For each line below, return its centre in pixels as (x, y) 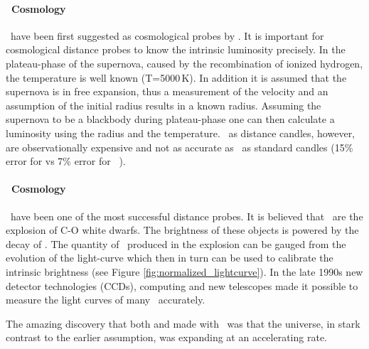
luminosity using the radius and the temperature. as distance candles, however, (181, 133)
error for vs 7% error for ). (66, 161)
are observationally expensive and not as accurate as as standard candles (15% (180, 147)
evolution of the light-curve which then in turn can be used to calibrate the (170, 258)
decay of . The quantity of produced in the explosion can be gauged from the (176, 243)
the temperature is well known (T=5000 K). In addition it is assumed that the (176, 77)
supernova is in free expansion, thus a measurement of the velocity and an (167, 91)
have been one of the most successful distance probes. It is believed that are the (187, 216)
